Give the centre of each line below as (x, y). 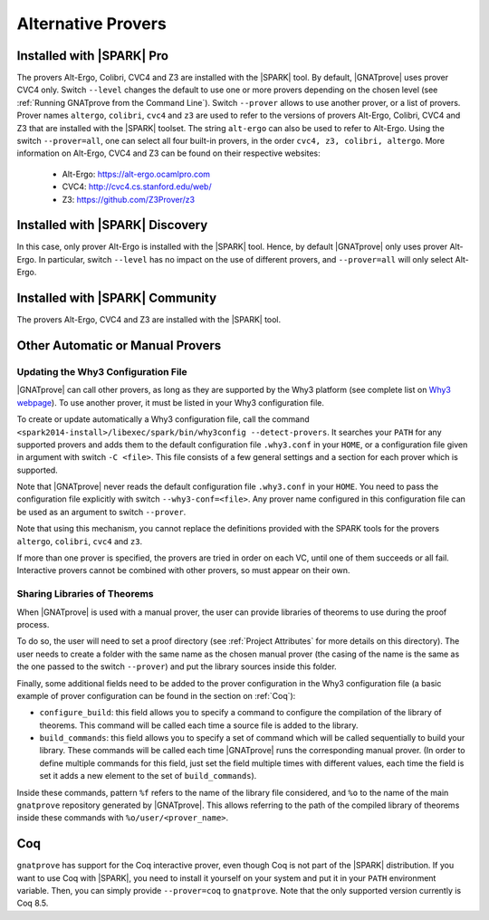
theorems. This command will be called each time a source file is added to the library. (199, 725)
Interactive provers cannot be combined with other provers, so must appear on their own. (183, 570)
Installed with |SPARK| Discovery (112, 225)
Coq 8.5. (33, 903)
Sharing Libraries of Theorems (85, 594)
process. (33, 624)
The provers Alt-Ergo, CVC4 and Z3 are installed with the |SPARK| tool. (149, 320)
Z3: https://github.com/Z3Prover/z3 (128, 199)
